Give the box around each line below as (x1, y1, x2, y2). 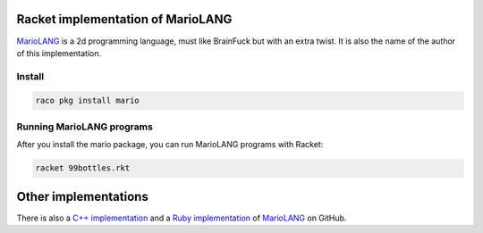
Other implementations (16, 188, 149, 204)
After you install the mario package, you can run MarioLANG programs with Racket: (16, 139, 324, 150)
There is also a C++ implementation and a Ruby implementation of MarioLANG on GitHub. (16, 212, 347, 223)
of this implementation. (16, 47, 102, 58)
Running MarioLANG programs (16, 121, 154, 133)
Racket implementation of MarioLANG (16, 12, 233, 27)
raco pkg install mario (35, 96, 140, 106)
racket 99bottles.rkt (35, 163, 131, 173)
